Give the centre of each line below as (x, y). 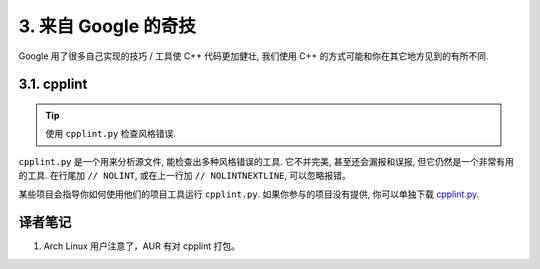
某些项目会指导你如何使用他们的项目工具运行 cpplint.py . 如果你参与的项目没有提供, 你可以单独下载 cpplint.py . (249, 194)
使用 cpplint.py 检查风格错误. (111, 134)
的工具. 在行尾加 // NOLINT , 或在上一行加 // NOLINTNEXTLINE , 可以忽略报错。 (184, 176)
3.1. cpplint (53, 84)
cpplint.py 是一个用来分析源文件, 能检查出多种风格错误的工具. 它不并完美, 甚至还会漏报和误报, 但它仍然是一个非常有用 (266, 161)
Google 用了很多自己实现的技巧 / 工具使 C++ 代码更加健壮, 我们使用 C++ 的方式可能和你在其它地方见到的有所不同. (253, 56)
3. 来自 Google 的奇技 (107, 26)
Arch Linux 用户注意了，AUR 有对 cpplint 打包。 (141, 246)
